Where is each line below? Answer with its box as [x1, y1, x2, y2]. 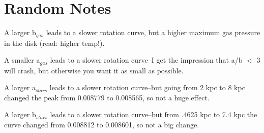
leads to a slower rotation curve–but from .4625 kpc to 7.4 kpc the [50, 109, 257, 120]
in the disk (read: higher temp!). [4, 37, 105, 48]
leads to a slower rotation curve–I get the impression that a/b [50, 55, 243, 65]
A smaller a [4, 55, 40, 65]
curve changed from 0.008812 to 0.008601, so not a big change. [4, 119, 199, 129]
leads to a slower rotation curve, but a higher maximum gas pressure [46, 27, 260, 38]
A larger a [4, 82, 36, 93]
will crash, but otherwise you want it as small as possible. [4, 65, 184, 75]
